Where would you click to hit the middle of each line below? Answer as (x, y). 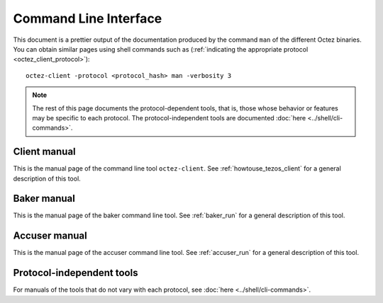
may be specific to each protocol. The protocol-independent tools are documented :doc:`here (169, 118)
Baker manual (44, 199)
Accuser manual (50, 236)
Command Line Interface (88, 18)
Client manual (44, 152)
